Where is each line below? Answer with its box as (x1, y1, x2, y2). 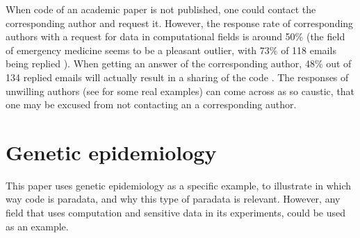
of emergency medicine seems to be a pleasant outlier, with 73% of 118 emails (6, 42, 336, 57)
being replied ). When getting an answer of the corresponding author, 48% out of (6, 56, 352, 71)
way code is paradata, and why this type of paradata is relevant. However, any (6, 192, 341, 206)
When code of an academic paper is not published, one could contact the (6, 2, 316, 16)
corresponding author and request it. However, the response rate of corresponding (6, 15, 354, 30)
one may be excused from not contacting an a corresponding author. (6, 97, 297, 112)
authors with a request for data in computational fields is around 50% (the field (6, 29, 345, 44)
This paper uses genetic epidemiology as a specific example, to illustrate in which (6, 178, 352, 192)
